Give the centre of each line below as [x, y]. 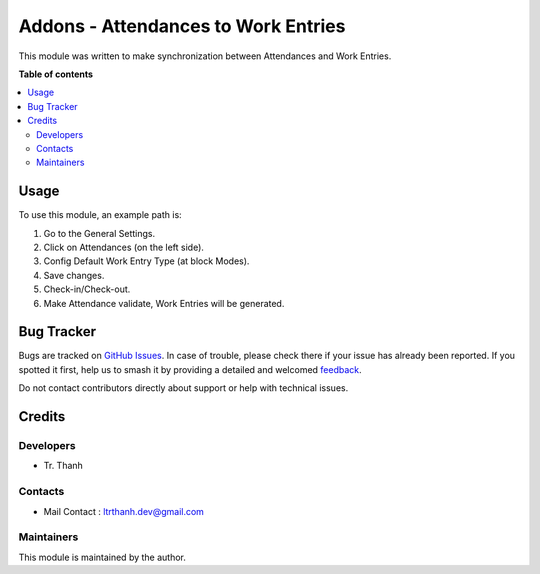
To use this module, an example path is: [100, 215]
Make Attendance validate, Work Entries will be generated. [164, 303]
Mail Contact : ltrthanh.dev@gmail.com [124, 511]
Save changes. [74, 275]
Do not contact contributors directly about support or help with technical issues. [183, 388]
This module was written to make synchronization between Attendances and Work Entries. [205, 56]
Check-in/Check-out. [87, 289]
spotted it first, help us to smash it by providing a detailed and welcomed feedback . [190, 369]
